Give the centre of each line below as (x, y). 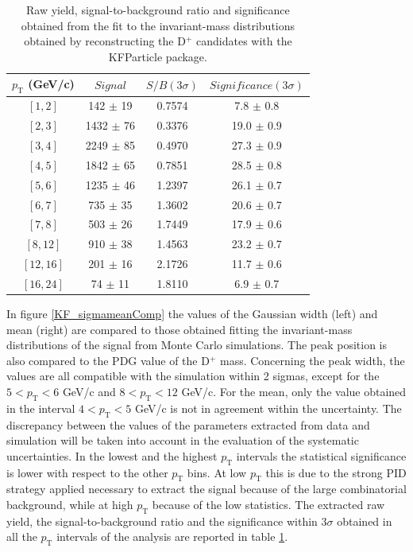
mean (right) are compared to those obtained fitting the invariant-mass (179, 329)
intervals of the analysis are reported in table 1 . (172, 536)
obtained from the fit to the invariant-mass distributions (158, 25)
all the (22, 536)
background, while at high (70, 505)
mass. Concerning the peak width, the (312, 360)
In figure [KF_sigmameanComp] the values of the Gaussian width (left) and (192, 314)
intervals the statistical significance (321, 455)
